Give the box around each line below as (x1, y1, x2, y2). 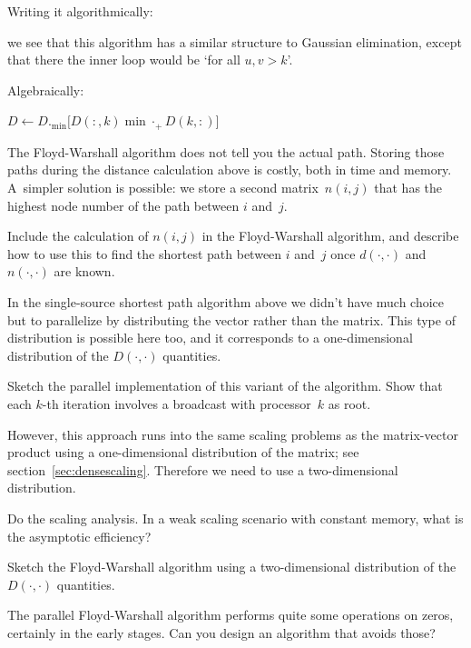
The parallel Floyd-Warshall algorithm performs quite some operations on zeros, (7, 605, 454, 624)
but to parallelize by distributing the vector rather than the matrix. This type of (7, 310, 456, 329)
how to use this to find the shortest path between (7, 244, 282, 263)
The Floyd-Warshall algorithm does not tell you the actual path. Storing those (7, 142, 445, 161)
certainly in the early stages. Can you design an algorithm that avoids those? (7, 623, 436, 642)
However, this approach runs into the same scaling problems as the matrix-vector (7, 424, 458, 444)
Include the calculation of (7, 226, 149, 245)
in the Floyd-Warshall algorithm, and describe (201, 226, 459, 245)
